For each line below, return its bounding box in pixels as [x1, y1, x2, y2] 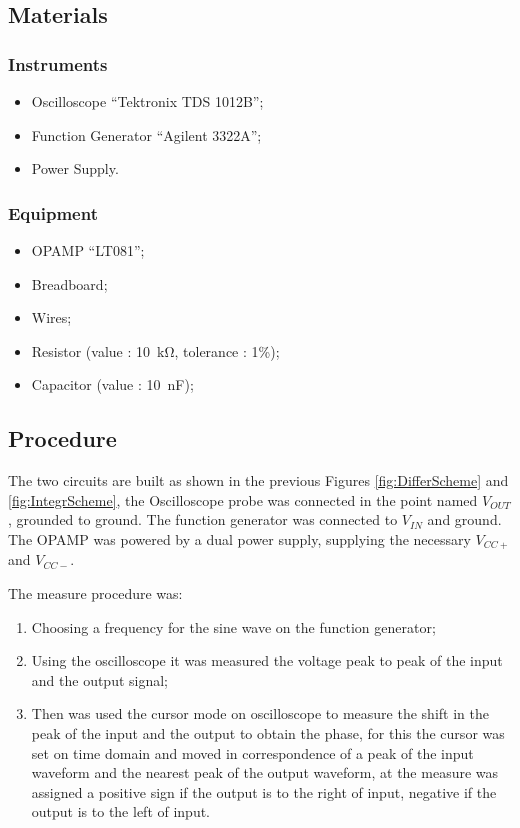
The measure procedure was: [8, 583, 183, 603]
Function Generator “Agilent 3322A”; [31, 124, 262, 145]
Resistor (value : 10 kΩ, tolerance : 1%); [31, 340, 280, 361]
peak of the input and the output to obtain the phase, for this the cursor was [31, 722, 505, 743]
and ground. [427, 509, 502, 530]
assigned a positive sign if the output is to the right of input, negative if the [31, 781, 497, 802]
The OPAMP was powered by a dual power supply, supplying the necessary [8, 528, 471, 549]
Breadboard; [31, 273, 108, 294]
